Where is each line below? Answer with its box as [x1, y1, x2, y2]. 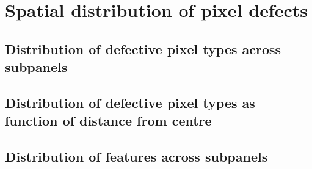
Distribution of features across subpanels [5, 147, 268, 166]
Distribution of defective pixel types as [5, 93, 255, 112]
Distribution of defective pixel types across [5, 39, 281, 58]
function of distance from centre [5, 111, 212, 130]
